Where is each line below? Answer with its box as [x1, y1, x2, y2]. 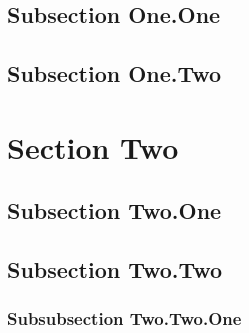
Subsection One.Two [7, 58, 222, 89]
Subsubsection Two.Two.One [7, 306, 242, 331]
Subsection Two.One [7, 195, 222, 226]
